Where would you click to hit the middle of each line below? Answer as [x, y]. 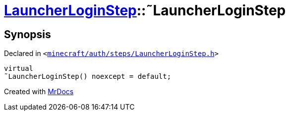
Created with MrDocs [39, 92]
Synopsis [28, 34]
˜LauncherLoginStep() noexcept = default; [88, 77]
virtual [19, 69]
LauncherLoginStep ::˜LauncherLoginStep [145, 10]
